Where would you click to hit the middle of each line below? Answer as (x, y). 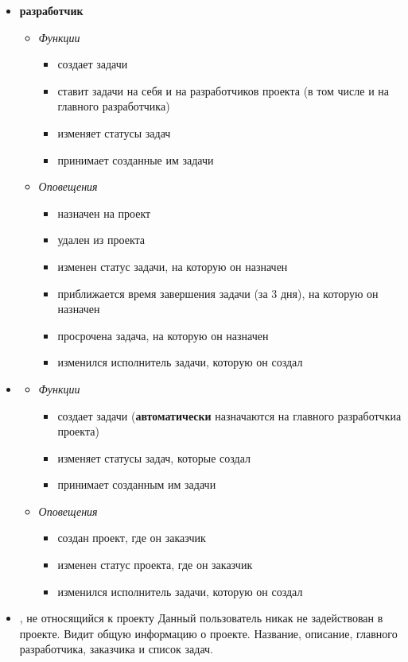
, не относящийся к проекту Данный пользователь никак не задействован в (201, 618)
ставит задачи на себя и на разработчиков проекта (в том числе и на (223, 90)
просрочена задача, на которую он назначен (163, 335)
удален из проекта (101, 240)
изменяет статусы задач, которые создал (154, 457)
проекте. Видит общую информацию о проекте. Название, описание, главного (208, 633)
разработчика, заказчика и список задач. (116, 649)
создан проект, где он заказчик (132, 538)
